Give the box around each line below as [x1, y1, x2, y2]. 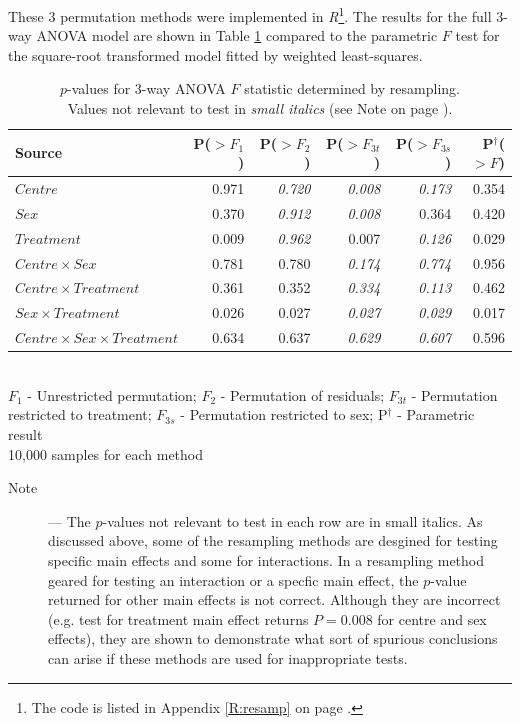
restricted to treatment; [8, 404, 152, 425]
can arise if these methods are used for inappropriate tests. [48, 647, 408, 668]
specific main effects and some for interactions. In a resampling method [48, 549, 485, 570]
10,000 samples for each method [8, 443, 204, 464]
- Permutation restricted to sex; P [180, 404, 388, 425]
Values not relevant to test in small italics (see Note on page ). [67, 98, 453, 119]
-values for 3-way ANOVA [67, 78, 226, 99]
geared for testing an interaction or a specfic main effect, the [48, 569, 419, 590]
